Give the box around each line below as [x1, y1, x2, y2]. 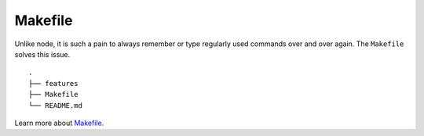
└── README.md [28, 101, 82, 109]
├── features [28, 79, 79, 88]
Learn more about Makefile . [14, 118, 104, 127]
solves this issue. [14, 49, 71, 59]
